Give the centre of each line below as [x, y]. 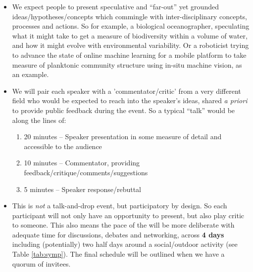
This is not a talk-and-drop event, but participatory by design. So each [120, 206]
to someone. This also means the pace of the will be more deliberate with [123, 225]
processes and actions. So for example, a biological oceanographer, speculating [131, 26]
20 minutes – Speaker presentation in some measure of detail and [123, 136]
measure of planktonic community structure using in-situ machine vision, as [127, 64]
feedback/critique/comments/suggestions [86, 172]
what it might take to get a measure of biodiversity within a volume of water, [130, 35]
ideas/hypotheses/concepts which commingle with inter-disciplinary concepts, [129, 16]
